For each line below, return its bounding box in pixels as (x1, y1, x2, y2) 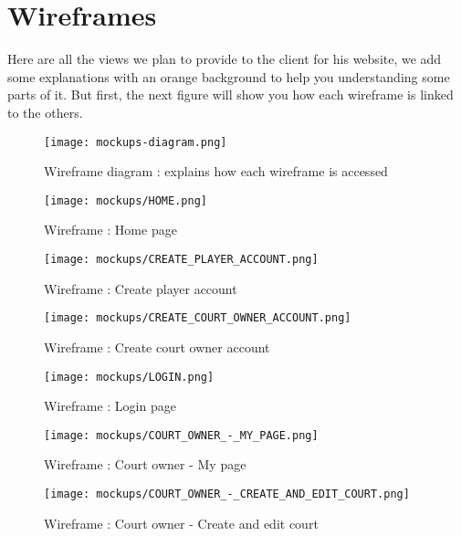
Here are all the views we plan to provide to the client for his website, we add (7, 49, 442, 68)
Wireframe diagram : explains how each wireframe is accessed (44, 162, 388, 181)
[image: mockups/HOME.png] (44, 194, 207, 207)
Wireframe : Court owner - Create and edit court (44, 513, 319, 532)
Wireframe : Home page (44, 220, 177, 239)
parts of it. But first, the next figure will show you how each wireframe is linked (7, 85, 454, 104)
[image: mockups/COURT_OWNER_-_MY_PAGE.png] (44, 428, 319, 442)
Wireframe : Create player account (44, 279, 237, 298)
